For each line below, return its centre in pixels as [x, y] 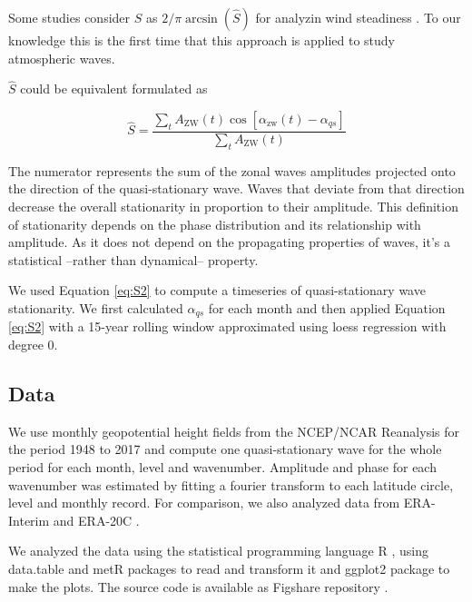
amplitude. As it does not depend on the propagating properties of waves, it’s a [230, 242]
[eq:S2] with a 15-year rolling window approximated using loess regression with [227, 326]
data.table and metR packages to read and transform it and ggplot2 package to [229, 568]
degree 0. [33, 345]
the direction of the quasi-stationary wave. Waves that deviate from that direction [236, 188]
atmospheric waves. [62, 58]
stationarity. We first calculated [96, 307]
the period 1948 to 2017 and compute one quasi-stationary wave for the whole [225, 449]
